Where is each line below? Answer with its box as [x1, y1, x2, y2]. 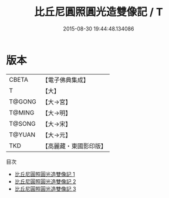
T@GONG [9, 98, 36, 106]
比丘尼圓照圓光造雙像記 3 [14, 185, 76, 192]
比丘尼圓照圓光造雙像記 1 [14, 170, 75, 177]
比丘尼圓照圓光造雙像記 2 [14, 177, 76, 185]
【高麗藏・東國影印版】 [42, 142, 107, 150]
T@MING [9, 108, 35, 116]
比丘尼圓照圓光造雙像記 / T [34, 5, 163, 19]
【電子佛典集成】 [42, 76, 89, 84]
